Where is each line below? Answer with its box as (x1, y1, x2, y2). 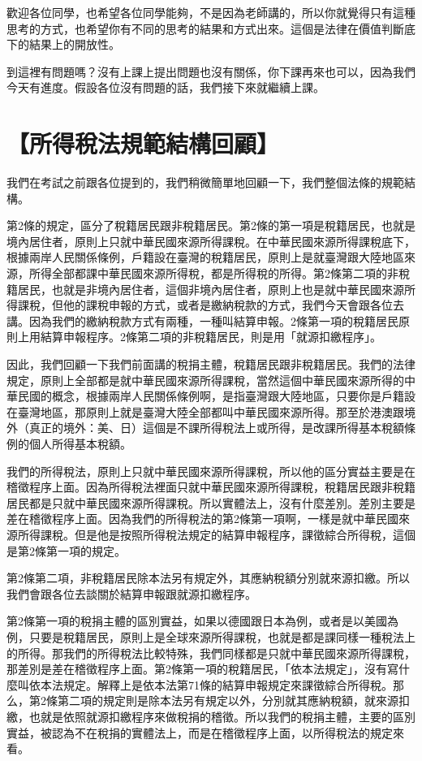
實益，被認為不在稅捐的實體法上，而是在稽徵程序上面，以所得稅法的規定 (6, 724, 393, 741)
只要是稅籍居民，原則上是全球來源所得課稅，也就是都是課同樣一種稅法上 (28, 628, 416, 645)
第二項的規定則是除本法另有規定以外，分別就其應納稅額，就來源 (57, 692, 398, 709)
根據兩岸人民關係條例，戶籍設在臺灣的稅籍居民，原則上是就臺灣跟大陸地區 (6, 249, 404, 266)
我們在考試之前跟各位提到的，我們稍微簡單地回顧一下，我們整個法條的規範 (6, 174, 404, 191)
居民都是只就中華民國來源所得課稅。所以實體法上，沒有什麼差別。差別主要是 (6, 494, 416, 511)
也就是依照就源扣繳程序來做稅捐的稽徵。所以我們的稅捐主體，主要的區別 (28, 707, 416, 724)
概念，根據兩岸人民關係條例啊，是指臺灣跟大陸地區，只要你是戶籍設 (51, 387, 416, 404)
